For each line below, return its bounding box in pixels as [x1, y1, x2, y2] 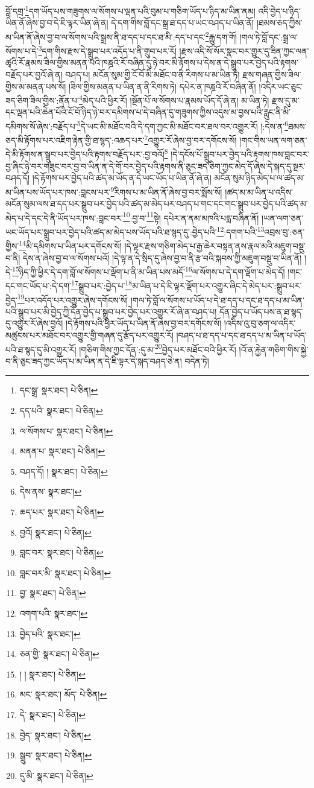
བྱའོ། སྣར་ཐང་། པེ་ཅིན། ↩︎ [19, 526, 92, 538]
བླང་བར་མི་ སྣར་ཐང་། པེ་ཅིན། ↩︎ [19, 566, 111, 579]
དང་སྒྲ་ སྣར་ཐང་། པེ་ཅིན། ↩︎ [19, 384, 98, 396]
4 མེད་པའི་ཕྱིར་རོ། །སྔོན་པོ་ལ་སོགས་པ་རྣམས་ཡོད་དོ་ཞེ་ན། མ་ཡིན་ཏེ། [79, 92, 269, 106]
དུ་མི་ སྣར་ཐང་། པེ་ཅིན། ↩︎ [19, 769, 93, 781]
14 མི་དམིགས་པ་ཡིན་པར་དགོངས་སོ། [19, 238, 122, 252]
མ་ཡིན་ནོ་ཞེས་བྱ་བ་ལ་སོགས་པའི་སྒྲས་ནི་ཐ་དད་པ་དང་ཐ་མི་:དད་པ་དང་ [5, 30, 206, 43]
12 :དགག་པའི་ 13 [216, 224, 265, 238]
